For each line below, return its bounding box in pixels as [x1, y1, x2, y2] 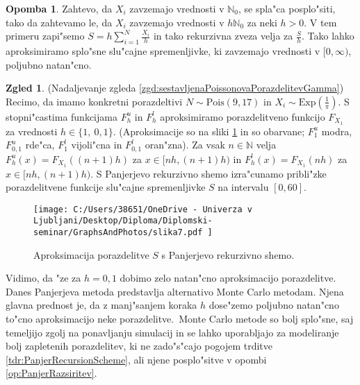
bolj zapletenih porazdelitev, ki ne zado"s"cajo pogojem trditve [6, 339, 272, 353]
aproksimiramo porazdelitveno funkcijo [160, 109, 325, 123]
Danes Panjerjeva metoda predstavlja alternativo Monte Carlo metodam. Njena [6, 284, 344, 298]
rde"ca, [25, 137, 55, 152]
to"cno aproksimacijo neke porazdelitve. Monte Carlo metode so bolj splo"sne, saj [6, 311, 354, 326]
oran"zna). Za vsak [145, 137, 225, 152]
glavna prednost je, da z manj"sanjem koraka [6, 298, 197, 312]
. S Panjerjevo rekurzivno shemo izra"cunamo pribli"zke [90, 166, 327, 180]
